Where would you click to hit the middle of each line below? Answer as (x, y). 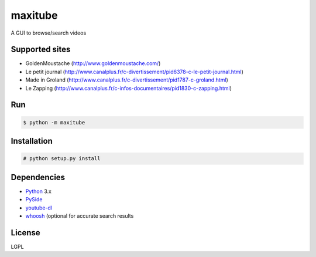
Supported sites (41, 50)
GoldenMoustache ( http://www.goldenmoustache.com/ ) (93, 63)
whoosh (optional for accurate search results (80, 216)
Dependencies (38, 177)
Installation (32, 141)
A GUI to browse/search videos (49, 33)
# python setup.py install (62, 159)
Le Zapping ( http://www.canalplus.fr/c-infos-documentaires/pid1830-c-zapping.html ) (129, 88)
